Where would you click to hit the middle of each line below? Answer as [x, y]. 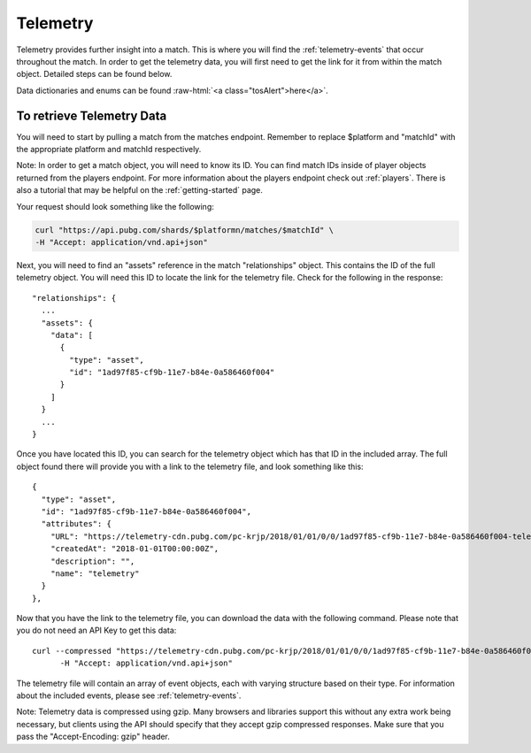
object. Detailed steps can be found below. [94, 74]
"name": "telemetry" [95, 573]
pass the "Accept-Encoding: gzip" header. [93, 737]
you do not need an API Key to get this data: [96, 630]
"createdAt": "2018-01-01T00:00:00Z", [135, 549]
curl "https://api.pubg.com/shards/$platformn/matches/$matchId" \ [185, 230]
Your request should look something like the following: [115, 206]
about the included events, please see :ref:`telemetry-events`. [129, 695]
